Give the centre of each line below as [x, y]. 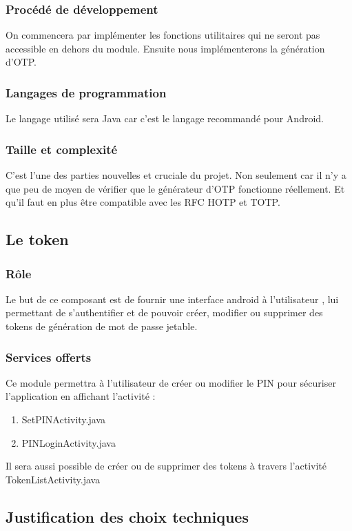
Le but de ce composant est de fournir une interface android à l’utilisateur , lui [172, 299]
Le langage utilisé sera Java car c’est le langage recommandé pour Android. [165, 118]
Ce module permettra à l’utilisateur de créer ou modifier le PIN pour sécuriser [171, 382]
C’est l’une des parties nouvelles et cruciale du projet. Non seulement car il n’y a [176, 175]
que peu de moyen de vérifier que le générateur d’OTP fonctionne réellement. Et [175, 188]
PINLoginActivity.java [69, 442]
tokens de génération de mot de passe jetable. [102, 326]
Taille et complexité [62, 149]
